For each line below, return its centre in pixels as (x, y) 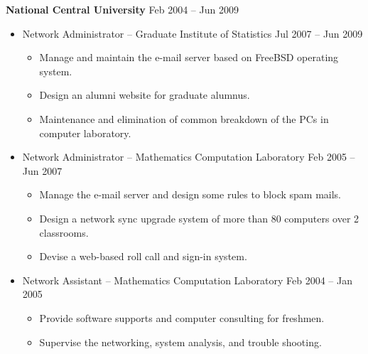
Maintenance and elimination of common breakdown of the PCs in (184, 118)
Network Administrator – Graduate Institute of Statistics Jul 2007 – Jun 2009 (193, 33)
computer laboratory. (85, 133)
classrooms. (64, 232)
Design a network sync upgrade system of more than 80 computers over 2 (199, 218)
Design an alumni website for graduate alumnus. (145, 95)
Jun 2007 (42, 170)
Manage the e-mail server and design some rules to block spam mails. (190, 194)
